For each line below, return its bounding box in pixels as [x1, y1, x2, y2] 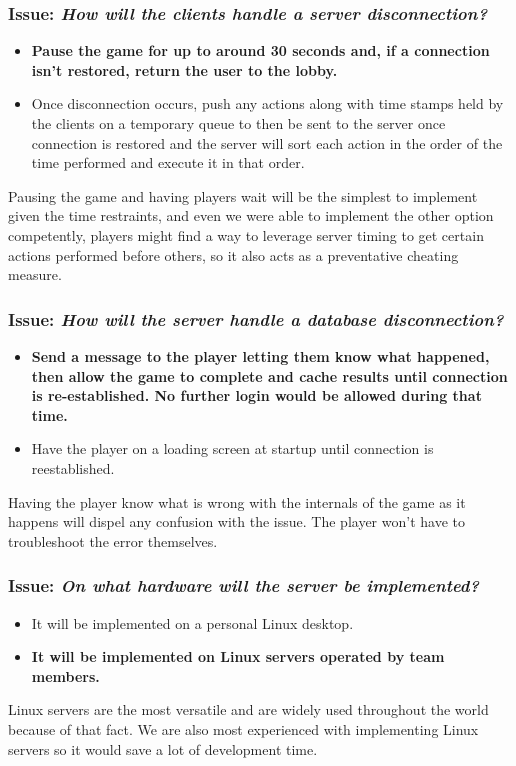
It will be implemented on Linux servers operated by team [31, 646, 445, 667]
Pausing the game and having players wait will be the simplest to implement [8, 185, 478, 206]
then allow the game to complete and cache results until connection [31, 365, 508, 386]
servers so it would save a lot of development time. [8, 738, 318, 759]
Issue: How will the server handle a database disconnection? [8, 306, 504, 331]
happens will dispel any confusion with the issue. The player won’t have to [8, 511, 465, 532]
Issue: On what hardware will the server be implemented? [8, 573, 480, 598]
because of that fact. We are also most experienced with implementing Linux [8, 718, 479, 739]
